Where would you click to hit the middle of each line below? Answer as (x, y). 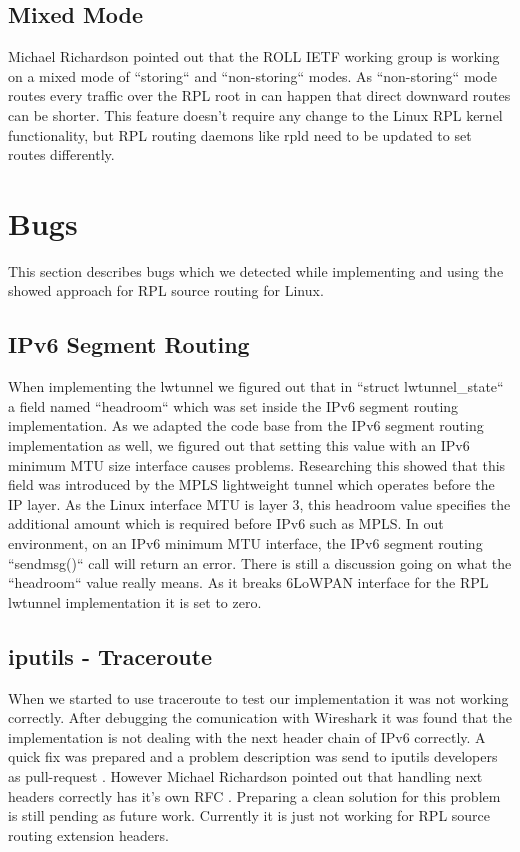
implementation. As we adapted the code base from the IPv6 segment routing (246, 425)
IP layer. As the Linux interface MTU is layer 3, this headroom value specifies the (259, 503)
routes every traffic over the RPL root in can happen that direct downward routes (259, 95)
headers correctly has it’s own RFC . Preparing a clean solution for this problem (254, 795)
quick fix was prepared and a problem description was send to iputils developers (253, 756)
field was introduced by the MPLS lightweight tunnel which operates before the (251, 484)
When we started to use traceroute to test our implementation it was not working (258, 697)
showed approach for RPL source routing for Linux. (166, 290)
